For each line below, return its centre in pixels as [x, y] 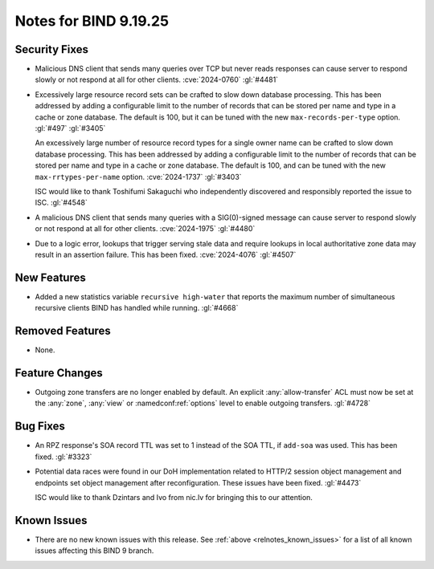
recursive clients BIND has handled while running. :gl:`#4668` [137, 308]
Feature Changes [59, 373]
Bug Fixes [40, 427]
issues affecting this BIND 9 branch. [94, 551]
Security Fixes [51, 49]
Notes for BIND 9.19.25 [92, 21]
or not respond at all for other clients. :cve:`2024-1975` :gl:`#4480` [145, 229]
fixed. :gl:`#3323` [63, 457]
